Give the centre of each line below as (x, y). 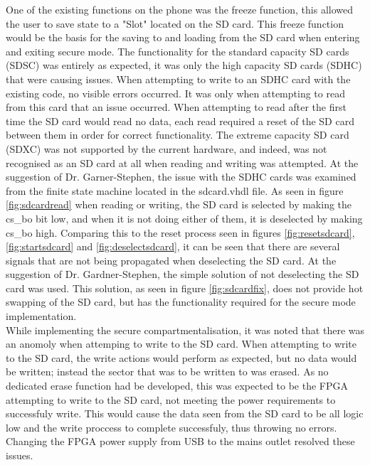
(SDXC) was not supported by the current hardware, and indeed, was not (166, 148)
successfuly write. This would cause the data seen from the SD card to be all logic (185, 413)
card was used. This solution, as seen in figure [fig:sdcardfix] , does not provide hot (185, 288)
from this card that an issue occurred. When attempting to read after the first (176, 107)
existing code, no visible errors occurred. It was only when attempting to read (175, 93)
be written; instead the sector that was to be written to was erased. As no (167, 372)
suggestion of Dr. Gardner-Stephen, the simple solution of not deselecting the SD (183, 274)
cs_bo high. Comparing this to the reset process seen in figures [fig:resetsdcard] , (180, 232)
